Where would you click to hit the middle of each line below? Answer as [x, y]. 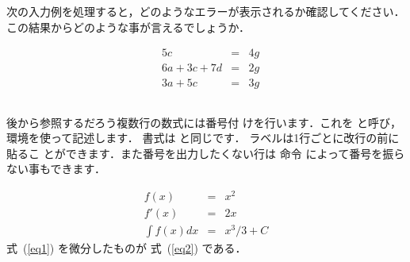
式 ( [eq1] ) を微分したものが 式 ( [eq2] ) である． [126, 248]
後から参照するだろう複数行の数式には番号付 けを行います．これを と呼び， [204, 122]
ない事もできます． [56, 169]
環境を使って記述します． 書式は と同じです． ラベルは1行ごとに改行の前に [203, 138]
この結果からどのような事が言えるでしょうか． [128, 27]
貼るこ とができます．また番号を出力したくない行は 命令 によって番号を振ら [206, 153]
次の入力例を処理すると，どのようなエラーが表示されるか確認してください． [206, 11]
